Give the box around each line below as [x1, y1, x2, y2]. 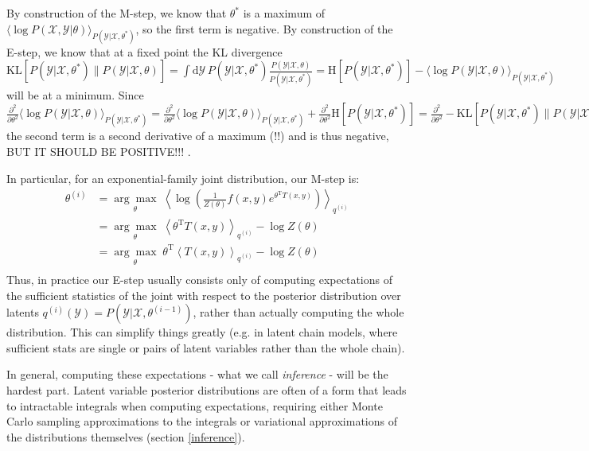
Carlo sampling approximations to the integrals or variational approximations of [6, 413, 397, 430]
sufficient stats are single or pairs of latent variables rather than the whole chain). [6, 339, 405, 356]
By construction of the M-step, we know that [6, 5, 227, 21]
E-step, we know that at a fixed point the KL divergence [6, 43, 283, 60]
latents [6, 304, 39, 321]
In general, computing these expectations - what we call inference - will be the [6, 366, 388, 383]
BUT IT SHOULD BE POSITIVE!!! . [6, 143, 191, 160]
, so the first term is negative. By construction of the [135, 20, 393, 37]
